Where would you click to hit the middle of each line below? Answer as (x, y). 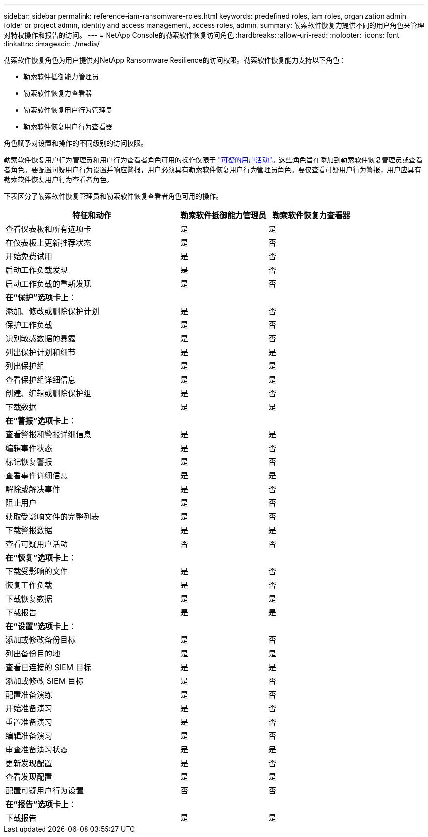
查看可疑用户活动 (37, 544)
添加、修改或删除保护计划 (53, 311)
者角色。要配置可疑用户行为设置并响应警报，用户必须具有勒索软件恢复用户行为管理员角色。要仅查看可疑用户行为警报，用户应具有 (213, 170)
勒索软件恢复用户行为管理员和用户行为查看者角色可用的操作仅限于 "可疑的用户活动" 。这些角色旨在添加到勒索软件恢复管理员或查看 (213, 160)
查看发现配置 (29, 777)
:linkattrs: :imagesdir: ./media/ (52, 44)
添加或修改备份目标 (41, 640)
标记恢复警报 (29, 462)
